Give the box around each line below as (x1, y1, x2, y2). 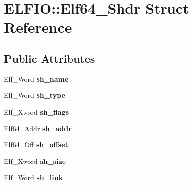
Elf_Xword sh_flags (4, 106, 69, 116)
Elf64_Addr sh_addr (4, 123, 72, 133)
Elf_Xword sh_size (4, 156, 66, 166)
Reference (4, 17, 72, 37)
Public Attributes (4, 50, 95, 66)
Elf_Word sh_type (4, 90, 65, 100)
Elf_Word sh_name (4, 73, 69, 84)
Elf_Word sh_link (4, 172, 63, 183)
